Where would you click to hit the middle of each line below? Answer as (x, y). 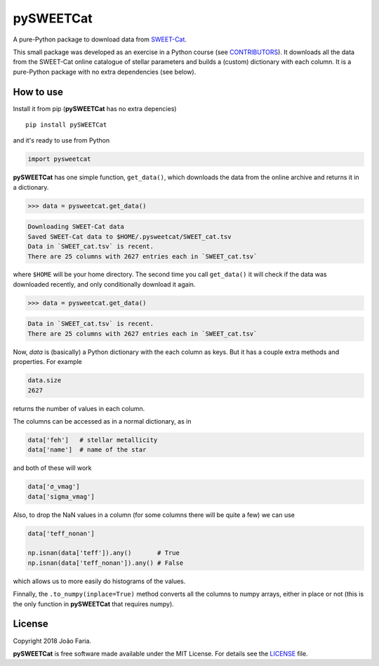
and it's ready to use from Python (61, 141)
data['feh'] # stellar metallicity (93, 440)
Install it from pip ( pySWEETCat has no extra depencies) (95, 108)
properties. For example (47, 362)
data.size (45, 380)
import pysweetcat (59, 159)
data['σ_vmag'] (54, 487)
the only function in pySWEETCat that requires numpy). (94, 603)
